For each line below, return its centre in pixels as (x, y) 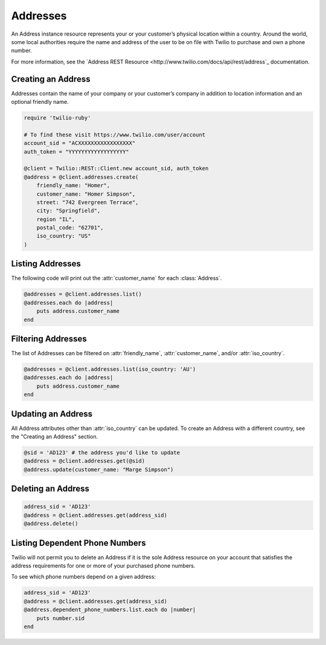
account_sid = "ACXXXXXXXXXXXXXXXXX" (80, 143)
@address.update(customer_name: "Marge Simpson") (99, 469)
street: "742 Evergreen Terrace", (88, 202)
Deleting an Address (50, 489)
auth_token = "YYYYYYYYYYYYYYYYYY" (76, 152)
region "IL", (56, 219)
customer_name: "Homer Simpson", (86, 194)
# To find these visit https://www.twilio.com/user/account (115, 135)
